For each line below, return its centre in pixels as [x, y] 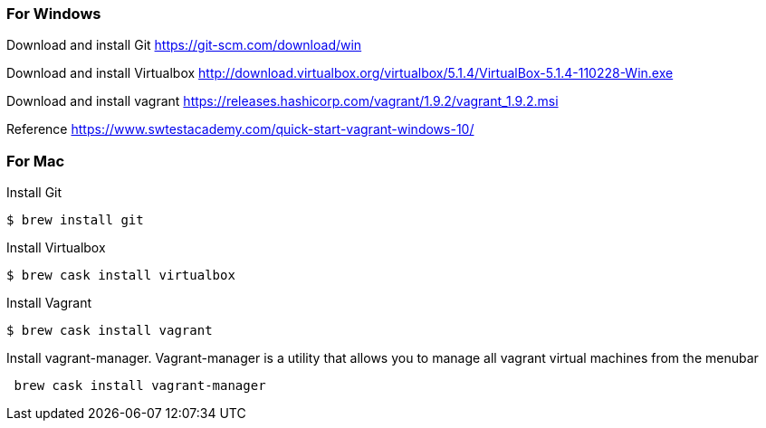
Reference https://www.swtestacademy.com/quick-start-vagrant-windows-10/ [240, 129]
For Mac [36, 161]
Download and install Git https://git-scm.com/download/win [184, 45]
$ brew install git [75, 220]
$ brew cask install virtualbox [121, 276]
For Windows [54, 14]
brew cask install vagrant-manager [140, 386]
